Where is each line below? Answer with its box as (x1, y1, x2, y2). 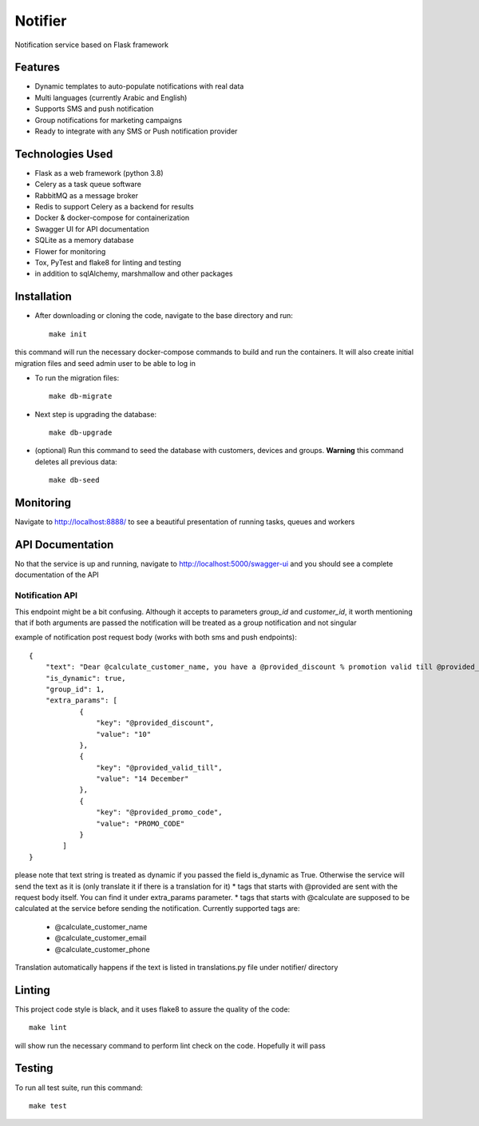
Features (14, 61, 60, 74)
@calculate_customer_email (54, 933, 147, 943)
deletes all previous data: (34, 456, 117, 467)
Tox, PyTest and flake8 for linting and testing (34, 258, 181, 268)
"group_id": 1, (45, 684, 105, 694)
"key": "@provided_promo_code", (96, 808, 223, 817)
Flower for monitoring (34, 246, 106, 256)
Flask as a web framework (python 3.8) (34, 168, 164, 177)
